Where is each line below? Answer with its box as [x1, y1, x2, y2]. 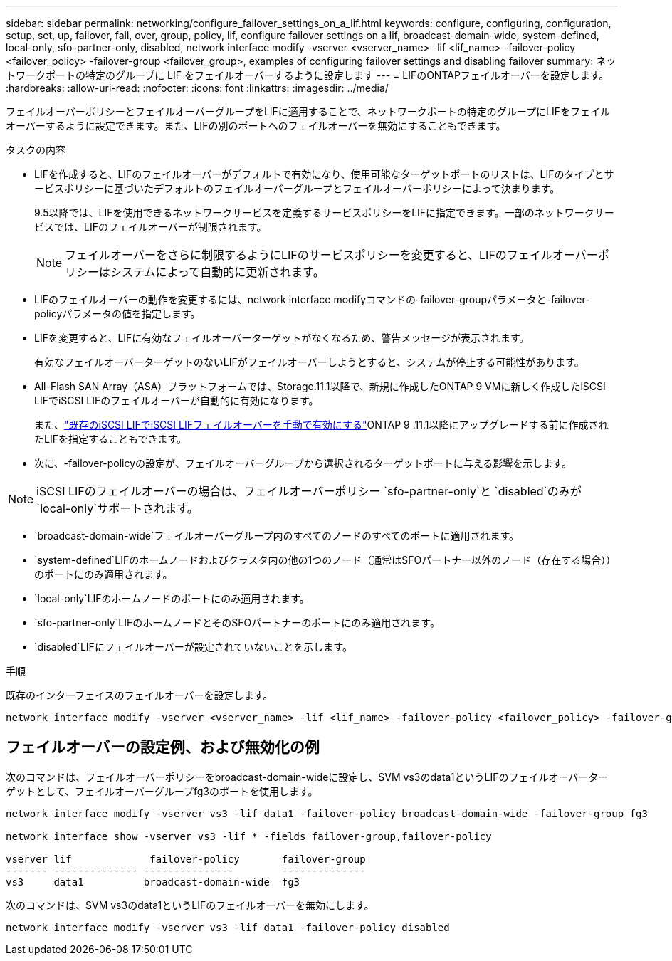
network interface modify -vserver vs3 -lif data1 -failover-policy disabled [6, 921, 450, 933]
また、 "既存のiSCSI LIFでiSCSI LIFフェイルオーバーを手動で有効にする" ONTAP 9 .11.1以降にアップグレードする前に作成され [34, 419, 609, 431]
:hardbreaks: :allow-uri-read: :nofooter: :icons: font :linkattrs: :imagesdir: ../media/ [6, 82, 389, 94]
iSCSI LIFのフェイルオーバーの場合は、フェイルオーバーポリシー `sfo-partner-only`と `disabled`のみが [36, 484, 582, 498]
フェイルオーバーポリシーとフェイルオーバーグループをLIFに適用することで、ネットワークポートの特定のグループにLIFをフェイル [6, 105, 610, 117]
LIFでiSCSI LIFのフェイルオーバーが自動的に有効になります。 [34, 394, 319, 406]
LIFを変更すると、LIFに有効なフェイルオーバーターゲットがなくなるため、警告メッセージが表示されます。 [34, 332, 530, 344]
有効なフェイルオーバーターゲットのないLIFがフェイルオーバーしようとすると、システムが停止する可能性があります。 [34, 356, 584, 368]
